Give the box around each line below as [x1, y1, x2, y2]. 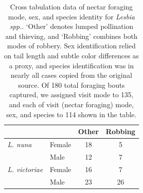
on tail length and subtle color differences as [4, 50, 139, 60]
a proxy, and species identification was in [9, 60, 134, 70]
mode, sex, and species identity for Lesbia [8, 11, 135, 21]
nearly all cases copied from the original [10, 70, 133, 80]
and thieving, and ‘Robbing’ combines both [5, 30, 138, 41]
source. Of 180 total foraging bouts [18, 79, 125, 90]
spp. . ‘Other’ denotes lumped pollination [9, 21, 134, 31]
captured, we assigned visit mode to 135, [9, 89, 134, 100]
